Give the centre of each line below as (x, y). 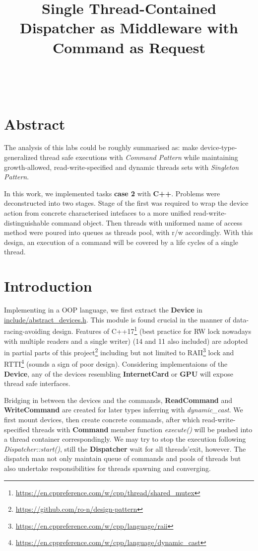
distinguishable (27, 222)
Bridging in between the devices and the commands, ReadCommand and (118, 400)
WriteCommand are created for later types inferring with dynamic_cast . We (124, 410)
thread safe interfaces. (37, 383)
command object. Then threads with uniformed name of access (147, 222)
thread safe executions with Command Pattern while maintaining (139, 157)
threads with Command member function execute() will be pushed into (142, 429)
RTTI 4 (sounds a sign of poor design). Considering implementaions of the (116, 363)
